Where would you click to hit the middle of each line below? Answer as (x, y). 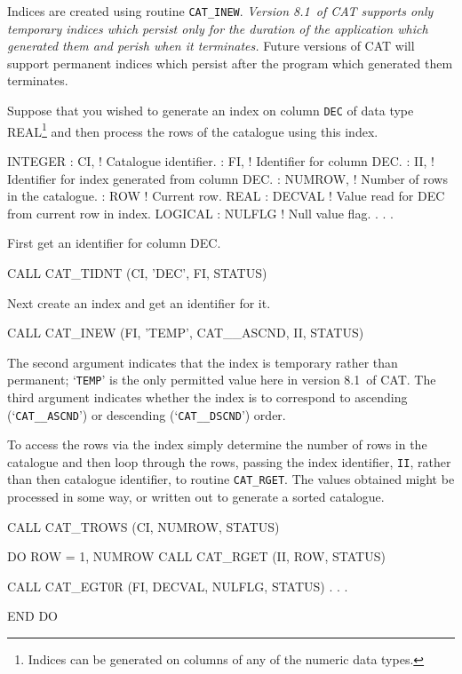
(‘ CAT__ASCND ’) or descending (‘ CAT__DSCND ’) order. (147, 414)
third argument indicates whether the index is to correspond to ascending (207, 396)
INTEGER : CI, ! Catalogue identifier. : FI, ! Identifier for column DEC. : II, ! (221, 160)
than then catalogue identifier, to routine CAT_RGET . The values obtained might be (231, 479)
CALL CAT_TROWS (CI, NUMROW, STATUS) (143, 526)
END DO (32, 616)
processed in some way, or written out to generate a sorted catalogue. (196, 497)
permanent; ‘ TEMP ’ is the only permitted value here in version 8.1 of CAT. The (222, 380)
